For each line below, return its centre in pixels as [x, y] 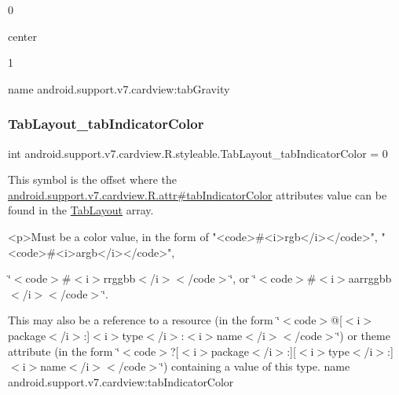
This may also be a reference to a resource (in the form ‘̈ [144, 320]
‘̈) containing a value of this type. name [255, 366]
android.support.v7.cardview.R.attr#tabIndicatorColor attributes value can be [198, 194]
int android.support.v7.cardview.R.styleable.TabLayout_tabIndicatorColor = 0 [198, 153]
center [22, 36]
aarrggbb [370, 278]
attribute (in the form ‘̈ [64, 351]
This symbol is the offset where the [92, 179]
